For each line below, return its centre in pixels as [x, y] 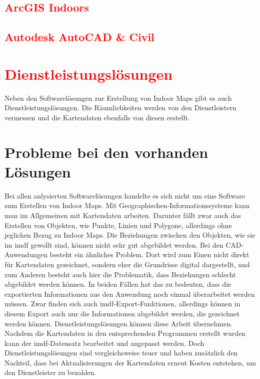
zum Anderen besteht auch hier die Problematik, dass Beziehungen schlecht [120, 274]
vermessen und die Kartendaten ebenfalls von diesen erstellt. [97, 117]
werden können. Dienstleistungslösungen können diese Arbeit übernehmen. [119, 323]
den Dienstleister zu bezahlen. [50, 372]
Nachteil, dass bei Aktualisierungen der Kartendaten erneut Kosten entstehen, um [130, 362]
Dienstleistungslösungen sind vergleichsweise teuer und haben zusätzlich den [121, 353]
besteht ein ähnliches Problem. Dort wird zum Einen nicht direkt [149, 254]
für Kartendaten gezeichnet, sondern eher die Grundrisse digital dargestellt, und [127, 264]
